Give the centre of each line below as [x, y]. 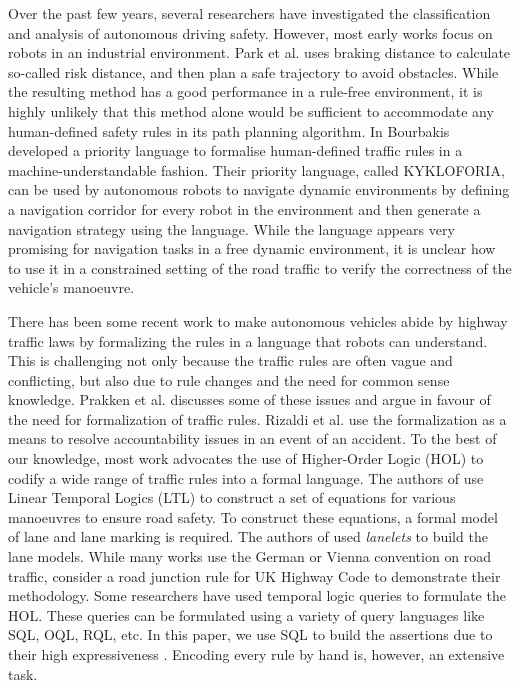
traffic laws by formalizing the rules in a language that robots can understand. [248, 340]
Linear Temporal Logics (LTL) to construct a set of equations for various [232, 497]
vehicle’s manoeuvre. [71, 287]
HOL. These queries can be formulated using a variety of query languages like [246, 614]
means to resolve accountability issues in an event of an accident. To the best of [252, 438]
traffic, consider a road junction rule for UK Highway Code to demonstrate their [254, 575]
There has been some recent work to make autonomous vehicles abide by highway [258, 320]
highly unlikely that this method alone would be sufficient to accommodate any [251, 110]
